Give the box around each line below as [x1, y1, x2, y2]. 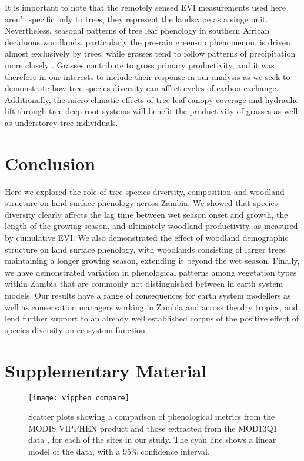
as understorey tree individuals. [5, 116, 118, 128]
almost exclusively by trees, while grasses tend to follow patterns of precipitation [5, 47, 296, 59]
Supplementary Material [5, 358, 207, 382]
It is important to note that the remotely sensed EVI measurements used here [5, 1, 286, 13]
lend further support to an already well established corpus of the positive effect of [5, 312, 299, 324]
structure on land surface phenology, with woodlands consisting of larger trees [5, 243, 286, 255]
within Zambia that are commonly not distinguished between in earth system [5, 277, 283, 290]
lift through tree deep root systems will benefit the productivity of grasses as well [5, 105, 298, 117]
